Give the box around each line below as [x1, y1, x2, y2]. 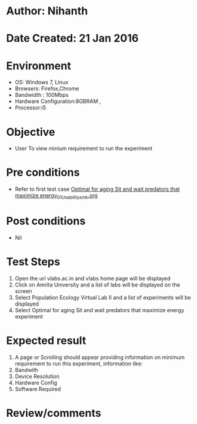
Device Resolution [14, 373, 60, 380]
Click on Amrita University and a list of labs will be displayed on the [14, 281, 180, 288]
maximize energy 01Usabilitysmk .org [14, 192, 98, 200]
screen [14, 287, 32, 294]
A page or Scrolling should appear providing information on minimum [14, 353, 185, 361]
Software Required [14, 385, 61, 392]
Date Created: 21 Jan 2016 [6, 32, 139, 45]
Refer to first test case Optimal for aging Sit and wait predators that [14, 185, 180, 193]
